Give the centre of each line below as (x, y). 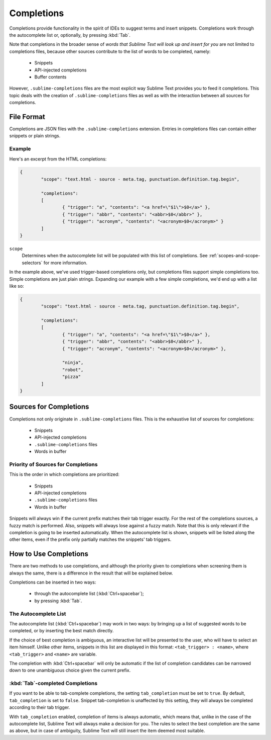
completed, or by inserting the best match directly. (61, 631)
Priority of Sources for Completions (53, 464)
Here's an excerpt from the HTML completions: (58, 159)
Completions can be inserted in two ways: (53, 582)
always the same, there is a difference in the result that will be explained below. (91, 573)
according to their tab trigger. (40, 707)
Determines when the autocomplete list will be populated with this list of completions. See (115, 256)
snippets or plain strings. (35, 136)
